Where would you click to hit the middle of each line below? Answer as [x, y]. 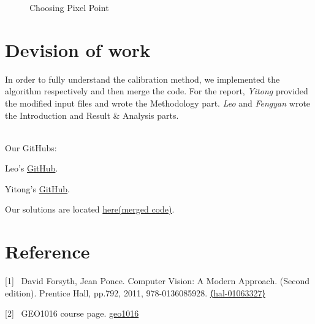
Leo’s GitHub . [32, 168]
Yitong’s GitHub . [38, 188]
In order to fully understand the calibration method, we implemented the [142, 79]
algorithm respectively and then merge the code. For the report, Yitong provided [157, 91]
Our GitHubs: [31, 147]
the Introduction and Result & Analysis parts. [92, 115]
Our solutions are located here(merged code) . [90, 209]
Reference [47, 251]
